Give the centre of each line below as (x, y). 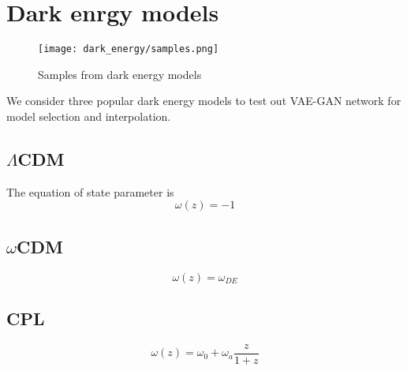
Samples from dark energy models (120, 74)
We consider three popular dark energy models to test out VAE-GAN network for (204, 101)
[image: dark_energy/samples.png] (129, 49)
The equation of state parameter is (90, 191)
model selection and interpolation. (89, 116)
